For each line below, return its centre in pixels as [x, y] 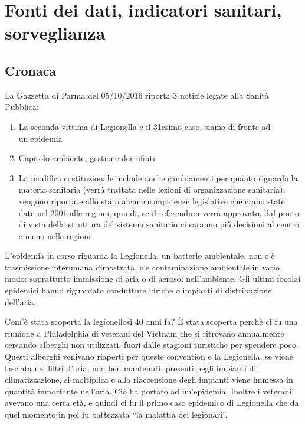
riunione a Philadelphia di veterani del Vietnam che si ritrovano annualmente [145, 333]
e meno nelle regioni [55, 235]
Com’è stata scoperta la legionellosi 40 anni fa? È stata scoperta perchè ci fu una [151, 322]
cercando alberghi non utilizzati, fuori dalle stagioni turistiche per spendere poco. [152, 345]
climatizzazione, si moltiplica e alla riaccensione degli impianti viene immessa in [149, 379]
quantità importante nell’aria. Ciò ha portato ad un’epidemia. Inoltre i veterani [148, 391]
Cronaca [31, 70]
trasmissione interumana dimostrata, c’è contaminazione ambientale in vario [142, 267]
